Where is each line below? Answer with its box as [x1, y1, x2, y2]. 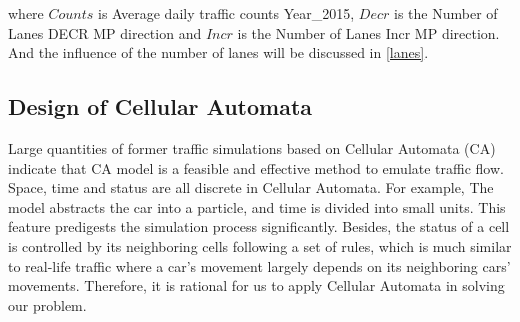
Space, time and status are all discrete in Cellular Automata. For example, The [8, 177, 494, 198]
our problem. [8, 294, 87, 315]
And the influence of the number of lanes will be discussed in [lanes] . [8, 42, 429, 63]
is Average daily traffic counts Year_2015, [98, 3, 355, 23]
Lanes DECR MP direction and [8, 22, 202, 43]
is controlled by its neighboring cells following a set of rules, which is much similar [8, 235, 512, 256]
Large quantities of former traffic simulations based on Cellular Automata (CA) [8, 137, 496, 158]
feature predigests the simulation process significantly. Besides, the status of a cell [8, 216, 510, 237]
